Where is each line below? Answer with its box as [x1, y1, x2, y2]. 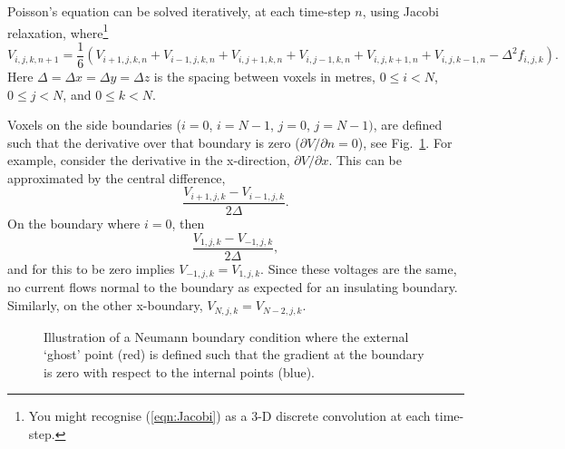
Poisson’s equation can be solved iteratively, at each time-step [7, 2, 351, 20]
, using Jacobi [362, 2, 439, 20]
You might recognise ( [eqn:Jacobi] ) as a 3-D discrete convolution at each [28, 406, 431, 425]
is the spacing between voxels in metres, [153, 66, 375, 85]
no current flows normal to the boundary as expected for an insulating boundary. [7, 278, 458, 297]
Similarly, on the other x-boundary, [7, 296, 203, 315]
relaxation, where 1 [7, 20, 109, 42]
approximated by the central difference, [7, 168, 226, 187]
